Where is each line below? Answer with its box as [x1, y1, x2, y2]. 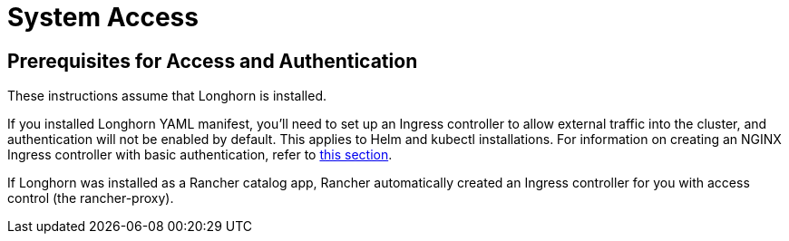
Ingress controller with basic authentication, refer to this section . [7, 147, 393, 163]
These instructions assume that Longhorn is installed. [7, 88, 326, 104]
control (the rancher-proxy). [7, 190, 174, 207]
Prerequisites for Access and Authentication [7, 49, 418, 72]
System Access [7, 2, 199, 33]
